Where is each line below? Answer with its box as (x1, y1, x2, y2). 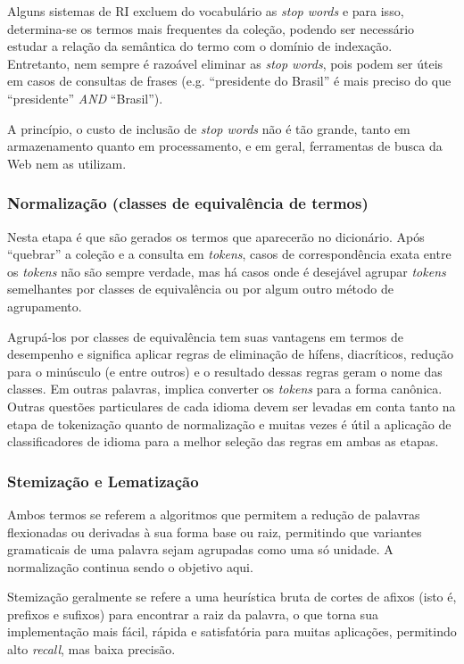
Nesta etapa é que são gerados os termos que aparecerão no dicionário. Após (7, 227, 425, 245)
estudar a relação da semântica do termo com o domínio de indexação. (7, 37, 393, 55)
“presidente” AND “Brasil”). (7, 88, 163, 107)
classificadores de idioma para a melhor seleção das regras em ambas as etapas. (7, 432, 439, 451)
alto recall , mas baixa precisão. (7, 640, 176, 659)
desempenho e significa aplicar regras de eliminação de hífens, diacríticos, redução (7, 344, 453, 363)
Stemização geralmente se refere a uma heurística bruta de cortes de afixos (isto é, (7, 587, 457, 606)
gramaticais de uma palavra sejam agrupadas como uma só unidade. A (7, 540, 394, 559)
